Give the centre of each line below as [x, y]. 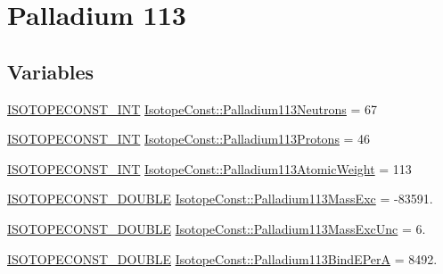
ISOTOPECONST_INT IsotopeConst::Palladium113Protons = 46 [189, 139]
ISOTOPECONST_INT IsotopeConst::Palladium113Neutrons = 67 [193, 108]
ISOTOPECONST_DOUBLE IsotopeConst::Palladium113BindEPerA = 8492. [222, 258]
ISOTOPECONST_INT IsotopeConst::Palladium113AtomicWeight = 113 [209, 168]
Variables [51, 71]
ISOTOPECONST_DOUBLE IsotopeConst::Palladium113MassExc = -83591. [220, 199]
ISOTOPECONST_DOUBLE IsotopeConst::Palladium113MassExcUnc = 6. [217, 228]
